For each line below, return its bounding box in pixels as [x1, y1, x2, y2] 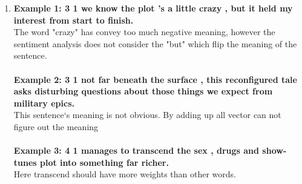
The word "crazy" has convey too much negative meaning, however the [13, 25, 275, 38]
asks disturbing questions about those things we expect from [13, 85, 273, 97]
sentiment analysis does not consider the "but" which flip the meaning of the [13, 37, 297, 50]
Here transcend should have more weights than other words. [13, 168, 237, 180]
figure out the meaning [13, 120, 99, 133]
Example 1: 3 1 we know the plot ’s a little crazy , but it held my [13, 2, 293, 14]
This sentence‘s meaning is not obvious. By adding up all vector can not [13, 108, 281, 121]
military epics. [13, 96, 74, 109]
